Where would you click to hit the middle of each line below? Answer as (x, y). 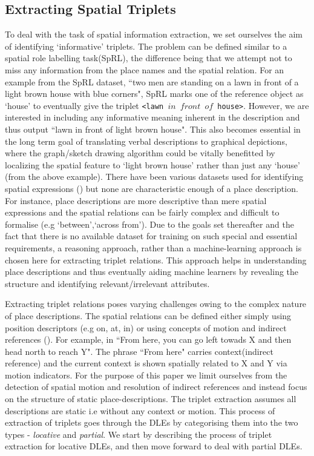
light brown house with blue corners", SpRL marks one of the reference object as (154, 94)
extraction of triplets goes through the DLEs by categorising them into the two (152, 422)
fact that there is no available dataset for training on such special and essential (151, 236)
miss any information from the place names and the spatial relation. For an (145, 69)
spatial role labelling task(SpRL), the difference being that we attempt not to (149, 58)
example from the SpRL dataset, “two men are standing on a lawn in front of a (152, 81)
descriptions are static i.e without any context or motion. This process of (140, 410)
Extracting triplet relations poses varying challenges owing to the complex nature (156, 304)
